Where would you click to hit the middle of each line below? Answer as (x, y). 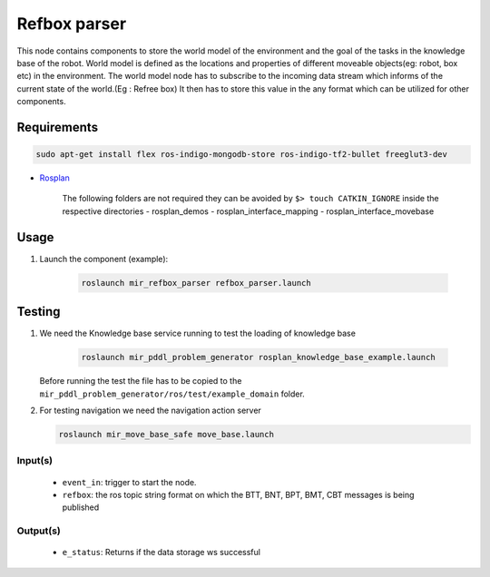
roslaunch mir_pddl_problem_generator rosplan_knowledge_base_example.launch (258, 357)
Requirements (58, 127)
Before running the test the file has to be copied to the (141, 381)
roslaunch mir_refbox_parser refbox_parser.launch (196, 283)
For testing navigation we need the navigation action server (151, 411)
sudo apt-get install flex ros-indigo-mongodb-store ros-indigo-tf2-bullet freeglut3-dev (242, 155)
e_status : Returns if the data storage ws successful (161, 553)
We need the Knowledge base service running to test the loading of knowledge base (197, 333)
